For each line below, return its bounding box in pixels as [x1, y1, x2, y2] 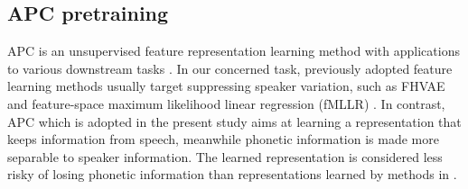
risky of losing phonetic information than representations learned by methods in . [7, 165, 457, 184]
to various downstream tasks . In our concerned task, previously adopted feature [7, 58, 453, 77]
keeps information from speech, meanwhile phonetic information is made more [7, 130, 439, 148]
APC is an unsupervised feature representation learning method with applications [7, 41, 460, 60]
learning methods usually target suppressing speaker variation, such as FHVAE [7, 76, 445, 95]
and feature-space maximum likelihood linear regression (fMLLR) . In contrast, [7, 94, 445, 112]
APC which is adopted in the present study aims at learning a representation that [7, 112, 462, 130]
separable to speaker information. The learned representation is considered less [7, 147, 443, 166]
